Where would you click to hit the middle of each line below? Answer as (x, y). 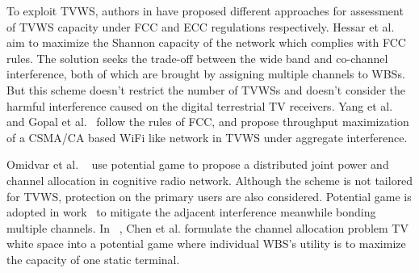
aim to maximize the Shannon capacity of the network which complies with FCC (206, 42)
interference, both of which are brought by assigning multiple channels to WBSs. (206, 74)
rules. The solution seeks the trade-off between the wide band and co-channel (197, 58)
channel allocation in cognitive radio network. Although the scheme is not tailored (210, 180)
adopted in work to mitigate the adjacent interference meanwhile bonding (191, 212)
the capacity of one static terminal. (93, 259)
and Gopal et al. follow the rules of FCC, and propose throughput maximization (208, 122)
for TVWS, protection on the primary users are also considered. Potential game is (209, 196)
